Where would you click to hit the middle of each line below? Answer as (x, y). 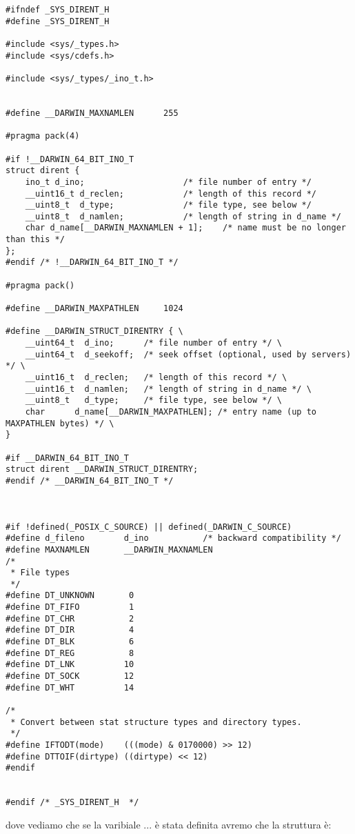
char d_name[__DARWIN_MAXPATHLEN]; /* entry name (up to (171, 411)
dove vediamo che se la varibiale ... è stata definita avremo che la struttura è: (169, 824)
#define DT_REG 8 (70, 653)
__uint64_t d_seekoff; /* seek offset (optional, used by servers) (188, 354)
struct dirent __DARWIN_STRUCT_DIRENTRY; (102, 469)
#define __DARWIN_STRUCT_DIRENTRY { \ (94, 331)
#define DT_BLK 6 (70, 642)
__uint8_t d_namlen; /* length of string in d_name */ (183, 216)
